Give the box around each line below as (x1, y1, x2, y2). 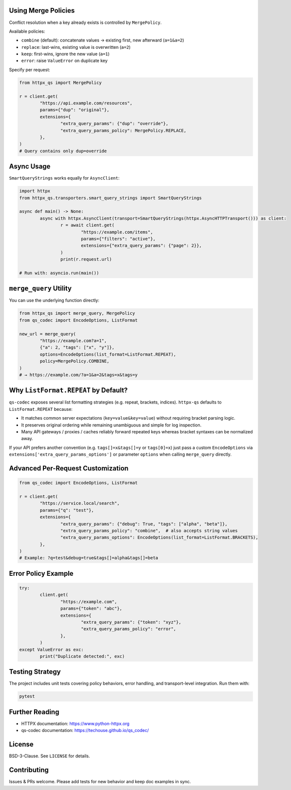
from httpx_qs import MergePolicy (19, 80, 102, 85)
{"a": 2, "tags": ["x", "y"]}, (39, 344, 115, 350)
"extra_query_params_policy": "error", (80, 626, 176, 632)
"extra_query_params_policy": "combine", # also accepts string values (60, 527, 238, 533)
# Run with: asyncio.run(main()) (19, 270, 99, 276)
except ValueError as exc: (19, 647, 84, 652)
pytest (19, 693, 35, 699)
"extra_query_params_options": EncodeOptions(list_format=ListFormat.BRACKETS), (60, 535, 258, 540)
